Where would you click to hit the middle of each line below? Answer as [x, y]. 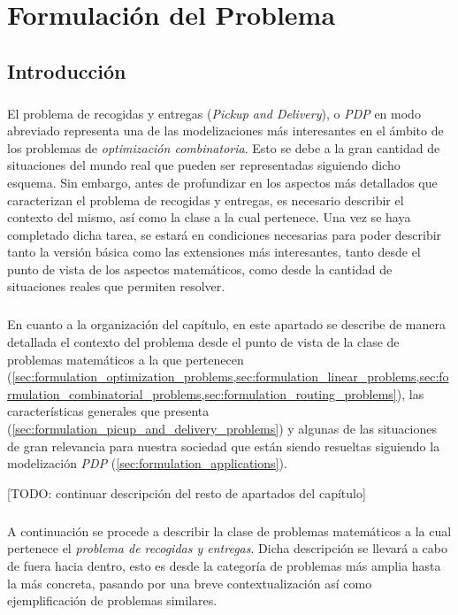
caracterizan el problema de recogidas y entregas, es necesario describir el [206, 200]
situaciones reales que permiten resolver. [116, 286]
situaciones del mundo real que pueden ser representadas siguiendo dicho [204, 165]
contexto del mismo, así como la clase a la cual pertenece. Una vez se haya [209, 217]
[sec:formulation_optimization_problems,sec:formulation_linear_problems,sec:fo [230, 377]
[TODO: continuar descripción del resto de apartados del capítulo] [187, 492]
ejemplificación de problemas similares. [112, 600]
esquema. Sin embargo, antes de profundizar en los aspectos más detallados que [222, 182]
